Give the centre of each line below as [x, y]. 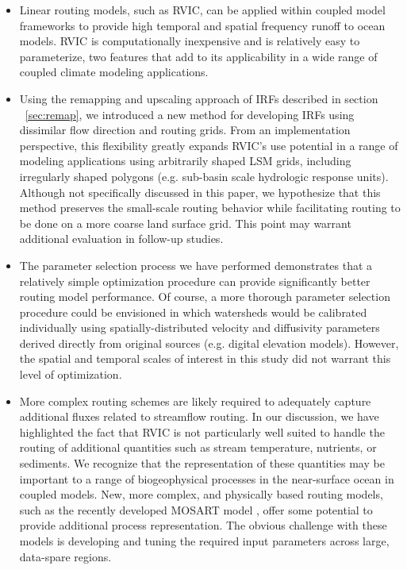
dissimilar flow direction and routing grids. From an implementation [185, 130]
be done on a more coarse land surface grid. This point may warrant [185, 223]
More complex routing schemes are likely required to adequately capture [195, 401]
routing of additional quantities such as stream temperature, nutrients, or [198, 447]
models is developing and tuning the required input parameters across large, [204, 541]
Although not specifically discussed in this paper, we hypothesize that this [200, 192]
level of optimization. [71, 374]
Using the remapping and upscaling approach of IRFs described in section [199, 98]
